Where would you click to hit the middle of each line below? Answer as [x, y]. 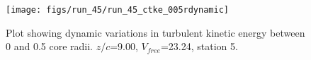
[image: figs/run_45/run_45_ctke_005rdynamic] [117, 10]
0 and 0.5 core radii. [49, 46]
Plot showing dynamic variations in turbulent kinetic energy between [155, 32]
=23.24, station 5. [199, 46]
